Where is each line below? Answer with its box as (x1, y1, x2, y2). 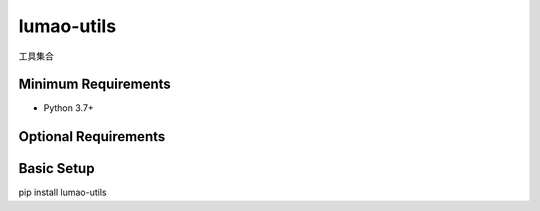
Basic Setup (18, 160, 95, 177)
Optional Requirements (18, 128, 166, 145)
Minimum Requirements (18, 76, 172, 93)
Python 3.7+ (43, 102, 94, 114)
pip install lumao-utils (18, 186, 107, 199)
